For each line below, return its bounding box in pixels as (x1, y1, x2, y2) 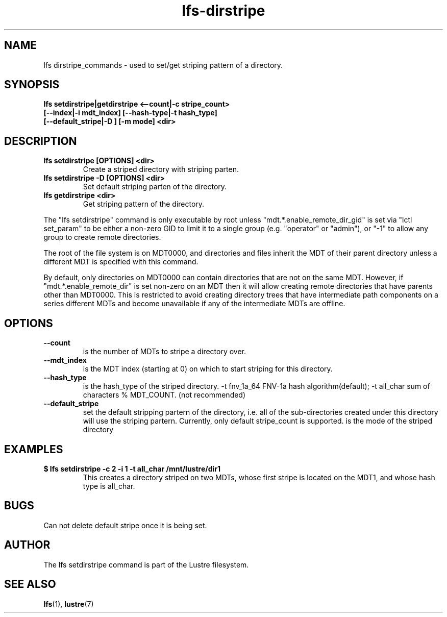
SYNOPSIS (4, 78, 60, 91)
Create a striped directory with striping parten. (83, 165, 239, 174)
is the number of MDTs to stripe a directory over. (83, 347, 246, 356)
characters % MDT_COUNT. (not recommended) (83, 390, 246, 400)
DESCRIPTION (4, 134, 77, 147)
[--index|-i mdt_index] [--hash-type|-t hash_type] (43, 108, 217, 117)
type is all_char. (83, 481, 135, 490)
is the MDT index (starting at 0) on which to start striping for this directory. (83, 364, 333, 374)
